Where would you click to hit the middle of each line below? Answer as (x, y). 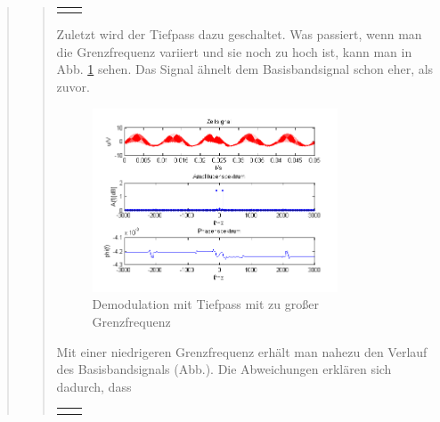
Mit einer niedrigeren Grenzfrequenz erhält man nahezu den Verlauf (242, 351)
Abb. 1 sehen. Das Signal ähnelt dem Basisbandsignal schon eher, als (245, 69)
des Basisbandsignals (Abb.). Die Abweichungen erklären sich (224, 369)
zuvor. (73, 87)
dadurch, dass (94, 386)
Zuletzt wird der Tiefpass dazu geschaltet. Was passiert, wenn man (239, 34)
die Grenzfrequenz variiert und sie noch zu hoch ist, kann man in (234, 51)
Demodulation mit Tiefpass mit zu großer (205, 304)
